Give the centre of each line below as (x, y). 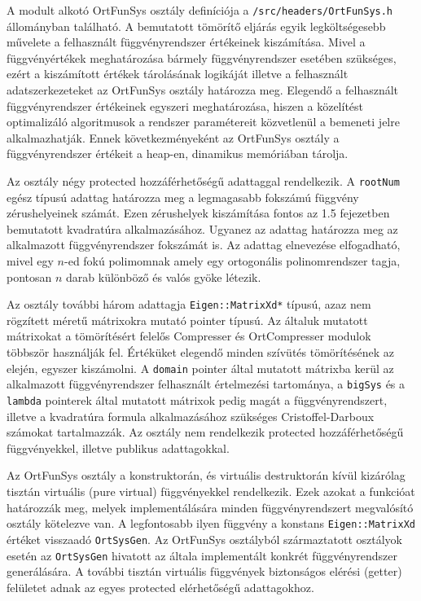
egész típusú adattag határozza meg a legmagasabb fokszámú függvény (183, 197)
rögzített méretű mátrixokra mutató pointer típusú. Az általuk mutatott (187, 320)
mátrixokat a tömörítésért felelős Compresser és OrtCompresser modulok (189, 336)
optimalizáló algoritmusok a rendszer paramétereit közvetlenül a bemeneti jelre (203, 122)
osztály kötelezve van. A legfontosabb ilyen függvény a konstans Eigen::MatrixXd (211, 523)
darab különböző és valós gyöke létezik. (164, 276)
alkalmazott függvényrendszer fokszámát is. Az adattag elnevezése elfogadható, (204, 245)
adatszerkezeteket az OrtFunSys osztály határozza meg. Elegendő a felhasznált (203, 90)
